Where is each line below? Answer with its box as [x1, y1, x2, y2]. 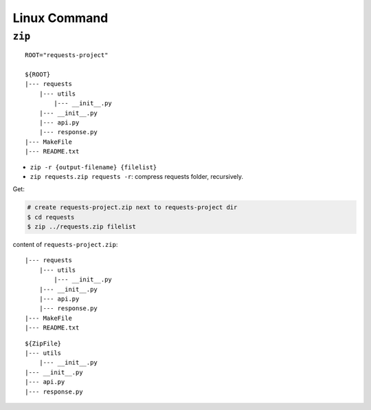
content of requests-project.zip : [12, 241, 118, 249]
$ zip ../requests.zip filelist [27, 223, 137, 230]
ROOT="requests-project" [25, 52, 109, 59]
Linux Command [12, 10, 109, 25]
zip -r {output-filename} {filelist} [30, 163, 157, 171]
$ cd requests [27, 213, 75, 221]
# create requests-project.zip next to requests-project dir [27, 204, 238, 211]
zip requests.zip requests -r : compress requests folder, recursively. [30, 172, 244, 180]
